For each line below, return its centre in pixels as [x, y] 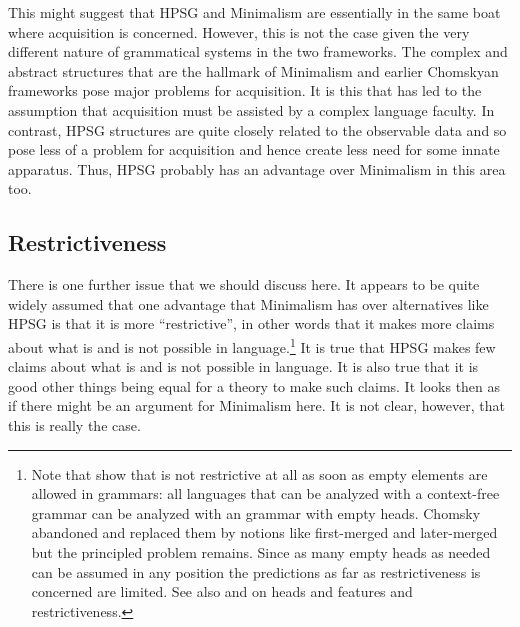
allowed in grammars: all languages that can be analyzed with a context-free [265, 493]
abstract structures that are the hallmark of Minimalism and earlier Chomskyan [253, 70]
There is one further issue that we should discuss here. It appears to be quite [244, 284]
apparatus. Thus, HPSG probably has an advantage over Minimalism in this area [257, 168]
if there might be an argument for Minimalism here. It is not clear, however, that [256, 405]
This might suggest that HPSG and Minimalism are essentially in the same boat [254, 12]
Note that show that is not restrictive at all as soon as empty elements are [259, 473]
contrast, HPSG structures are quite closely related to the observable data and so [257, 129]
